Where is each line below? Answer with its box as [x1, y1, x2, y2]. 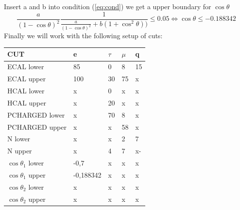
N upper [7, 146, 32, 156]
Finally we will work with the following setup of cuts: [4, 30, 163, 41]
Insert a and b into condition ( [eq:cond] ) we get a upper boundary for [4, 1, 211, 11]
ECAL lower [7, 61, 44, 72]
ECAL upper [7, 74, 46, 84]
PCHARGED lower [7, 109, 65, 120]
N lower [7, 134, 31, 144]
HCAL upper [7, 97, 46, 107]
